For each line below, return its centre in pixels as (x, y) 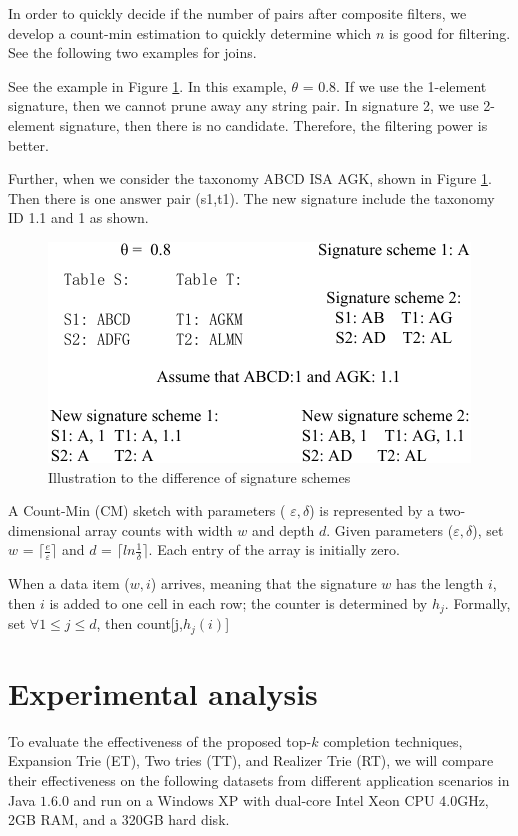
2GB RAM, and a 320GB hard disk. (119, 819)
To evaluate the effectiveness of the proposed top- (160, 740)
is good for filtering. (450, 32)
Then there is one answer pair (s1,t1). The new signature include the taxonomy (251, 197)
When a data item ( (69, 583)
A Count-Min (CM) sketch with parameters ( (147, 510)
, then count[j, (139, 623)
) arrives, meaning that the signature (263, 583)
